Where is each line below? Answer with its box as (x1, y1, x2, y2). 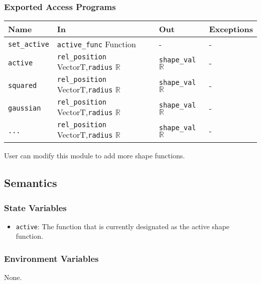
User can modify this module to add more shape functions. (4, 150, 185, 161)
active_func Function (57, 38, 136, 50)
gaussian (8, 104, 41, 112)
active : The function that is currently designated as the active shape (16, 221, 230, 231)
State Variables (4, 201, 67, 214)
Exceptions (209, 23, 253, 35)
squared (8, 81, 37, 89)
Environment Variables (4, 252, 99, 264)
